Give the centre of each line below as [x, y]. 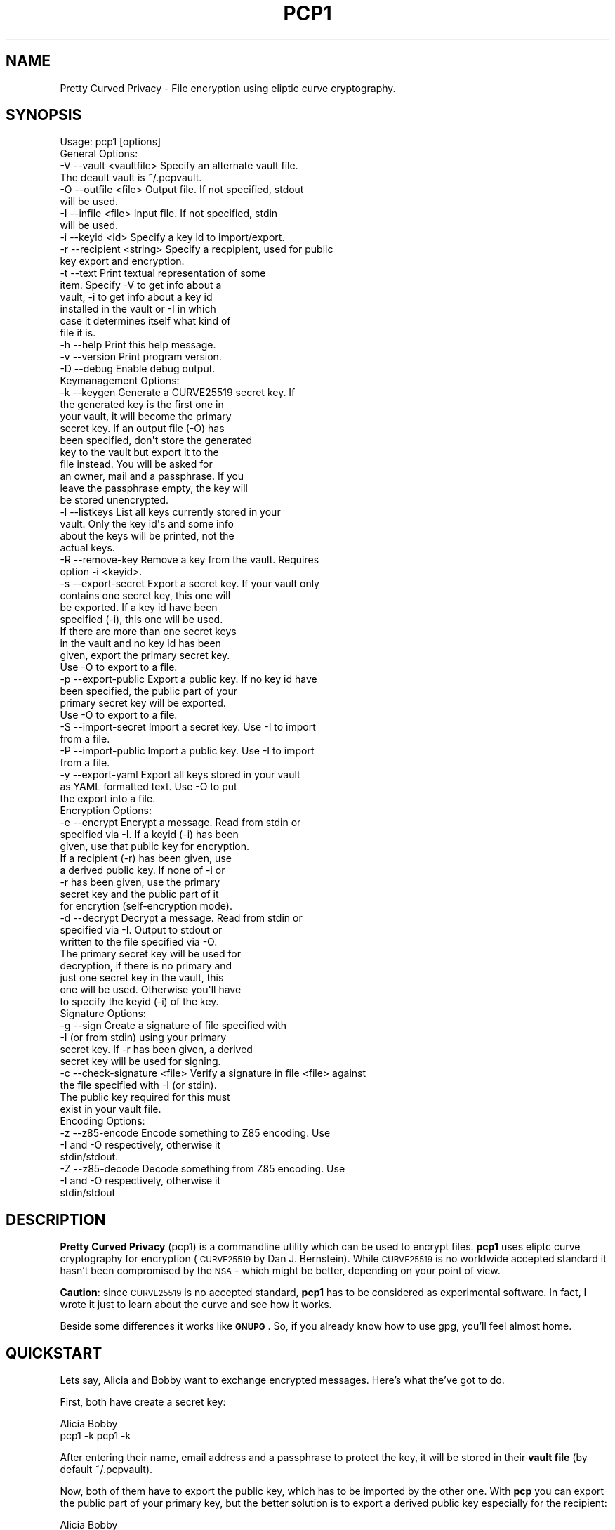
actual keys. [87, 548]
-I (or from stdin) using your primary [143, 1038]
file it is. [78, 333]
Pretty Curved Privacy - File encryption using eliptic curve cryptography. [228, 88]
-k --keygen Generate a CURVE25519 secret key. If [178, 393]
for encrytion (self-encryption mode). [146, 906]
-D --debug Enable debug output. [138, 369]
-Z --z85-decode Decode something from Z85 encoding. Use [203, 1169]
